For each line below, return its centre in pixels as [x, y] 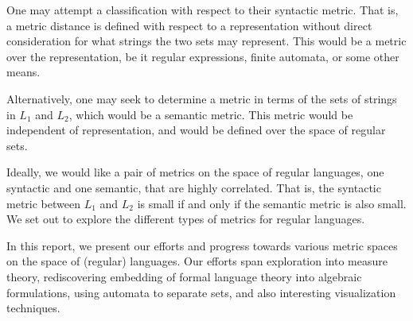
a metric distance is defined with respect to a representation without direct [189, 25]
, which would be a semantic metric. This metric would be [211, 114]
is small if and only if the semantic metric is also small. [272, 203]
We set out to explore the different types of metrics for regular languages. [186, 219]
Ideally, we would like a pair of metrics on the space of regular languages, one [195, 172]
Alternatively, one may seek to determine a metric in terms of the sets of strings [202, 98]
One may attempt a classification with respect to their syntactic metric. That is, [203, 10]
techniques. [33, 308]
